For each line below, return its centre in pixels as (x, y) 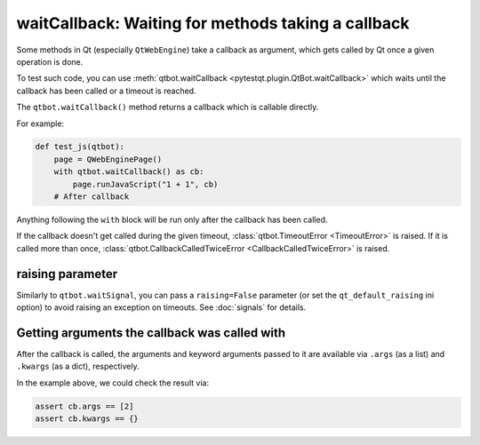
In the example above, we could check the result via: (112, 383)
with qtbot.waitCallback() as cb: (129, 172)
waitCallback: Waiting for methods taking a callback (213, 23)
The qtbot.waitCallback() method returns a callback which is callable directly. (168, 107)
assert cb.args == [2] (84, 406)
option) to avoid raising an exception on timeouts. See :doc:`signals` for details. (161, 307)
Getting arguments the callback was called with (151, 333)
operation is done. (50, 61)
